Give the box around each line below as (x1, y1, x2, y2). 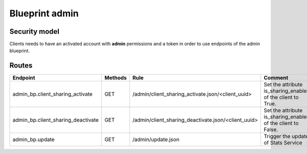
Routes (9, 61, 33, 70)
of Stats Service (264, 139, 302, 146)
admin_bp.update (12, 136, 55, 143)
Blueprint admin (9, 8, 79, 19)
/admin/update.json (132, 136, 180, 143)
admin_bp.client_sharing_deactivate (12, 117, 99, 124)
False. (264, 126, 278, 133)
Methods (104, 74, 127, 81)
